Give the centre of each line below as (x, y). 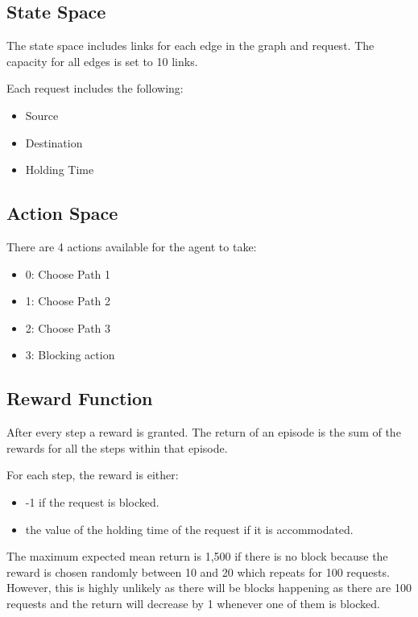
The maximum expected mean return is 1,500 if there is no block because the (197, 556)
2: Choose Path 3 (68, 327)
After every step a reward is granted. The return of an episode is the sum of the (204, 432)
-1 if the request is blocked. (92, 501)
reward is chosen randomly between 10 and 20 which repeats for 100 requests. (198, 571)
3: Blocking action (70, 355)
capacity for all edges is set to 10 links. (102, 61)
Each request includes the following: (95, 88)
